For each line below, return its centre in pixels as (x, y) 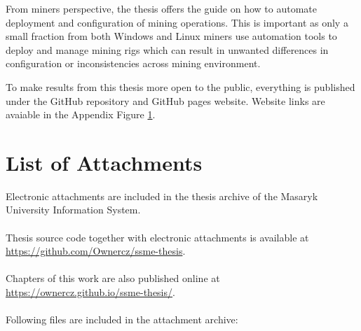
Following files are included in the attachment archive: (122, 319)
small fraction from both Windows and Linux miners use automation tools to (171, 36)
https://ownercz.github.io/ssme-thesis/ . (90, 292)
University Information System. (73, 210)
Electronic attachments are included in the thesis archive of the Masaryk (162, 196)
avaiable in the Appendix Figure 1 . (81, 114)
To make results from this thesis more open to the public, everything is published (180, 86)
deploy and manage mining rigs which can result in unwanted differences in (167, 49)
